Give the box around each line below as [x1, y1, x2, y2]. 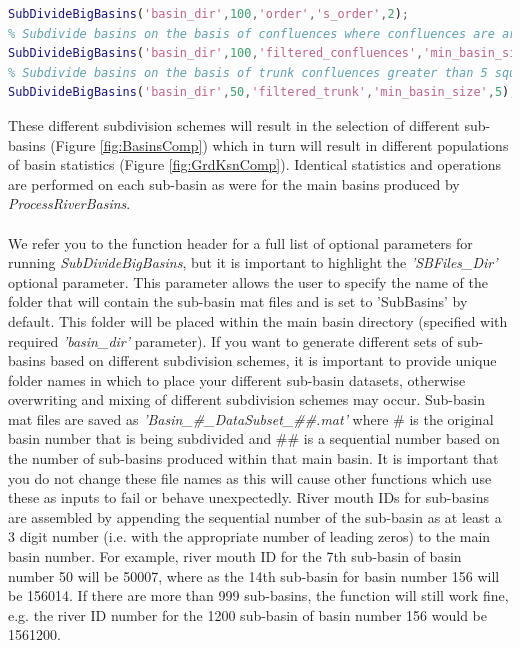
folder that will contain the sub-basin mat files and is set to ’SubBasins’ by [8, 291, 468, 312]
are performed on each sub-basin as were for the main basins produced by [8, 173, 460, 194]
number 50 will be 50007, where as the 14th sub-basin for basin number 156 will [8, 565, 500, 586]
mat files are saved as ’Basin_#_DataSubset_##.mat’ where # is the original [8, 408, 494, 429]
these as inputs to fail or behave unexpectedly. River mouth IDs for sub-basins [8, 487, 489, 508]
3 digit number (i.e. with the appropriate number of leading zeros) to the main [8, 526, 491, 547]
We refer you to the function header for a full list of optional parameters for [8, 232, 473, 253]
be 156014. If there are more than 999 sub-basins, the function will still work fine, [8, 585, 509, 606]
